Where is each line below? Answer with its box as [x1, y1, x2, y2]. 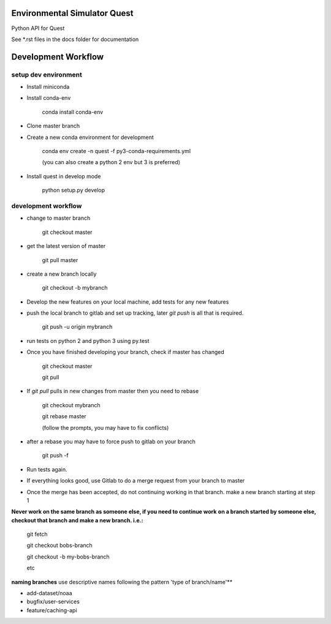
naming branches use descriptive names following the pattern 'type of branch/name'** [11, 578, 233, 585]
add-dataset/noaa [26, 590, 73, 597]
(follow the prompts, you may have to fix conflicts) [42, 424, 169, 431]
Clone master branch [26, 122, 80, 130]
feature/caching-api [26, 606, 77, 614]
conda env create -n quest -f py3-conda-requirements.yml [42, 148, 191, 155]
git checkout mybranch [42, 401, 101, 408]
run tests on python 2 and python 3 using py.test [26, 337, 150, 344]
